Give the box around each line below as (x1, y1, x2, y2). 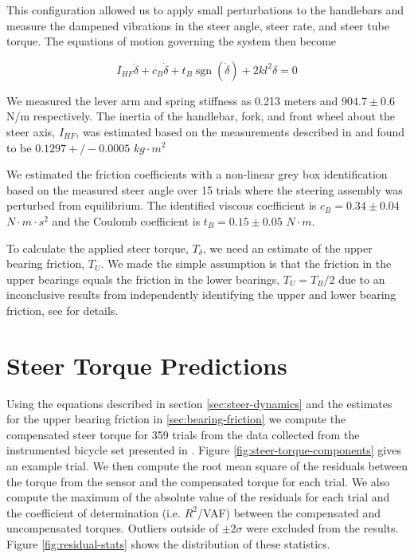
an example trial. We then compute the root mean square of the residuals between (6, 458, 408, 474)
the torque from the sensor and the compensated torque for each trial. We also (6, 473, 390, 489)
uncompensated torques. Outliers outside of (6, 520, 219, 536)
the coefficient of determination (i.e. (6, 504, 181, 521)
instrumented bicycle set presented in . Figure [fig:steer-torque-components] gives (6, 442, 401, 458)
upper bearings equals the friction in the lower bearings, (6, 270, 280, 287)
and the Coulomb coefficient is (52, 212, 201, 229)
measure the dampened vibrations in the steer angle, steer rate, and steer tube (6, 17, 389, 33)
